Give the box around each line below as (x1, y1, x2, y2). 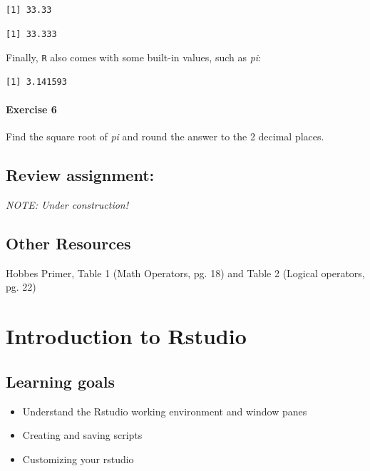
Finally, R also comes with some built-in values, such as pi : (6, 50, 261, 65)
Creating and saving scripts (22, 428, 143, 442)
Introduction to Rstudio (6, 321, 247, 351)
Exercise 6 (6, 102, 57, 117)
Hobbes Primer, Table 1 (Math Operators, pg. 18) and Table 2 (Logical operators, (6, 265, 365, 280)
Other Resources (6, 232, 131, 254)
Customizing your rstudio (22, 451, 134, 466)
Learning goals (6, 370, 115, 392)
